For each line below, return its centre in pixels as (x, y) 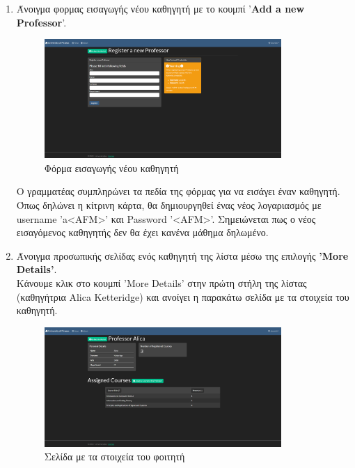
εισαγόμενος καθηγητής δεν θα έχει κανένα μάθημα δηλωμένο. (142, 232)
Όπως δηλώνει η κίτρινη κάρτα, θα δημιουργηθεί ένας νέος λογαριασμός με (169, 205)
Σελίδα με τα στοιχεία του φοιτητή (115, 457)
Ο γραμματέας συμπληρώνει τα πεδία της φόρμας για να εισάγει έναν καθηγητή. (178, 191)
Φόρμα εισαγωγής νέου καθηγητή (111, 167)
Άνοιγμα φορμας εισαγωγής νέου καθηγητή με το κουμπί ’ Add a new (160, 8)
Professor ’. (41, 22)
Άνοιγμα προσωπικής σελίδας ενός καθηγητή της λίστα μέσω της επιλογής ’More (182, 255)
